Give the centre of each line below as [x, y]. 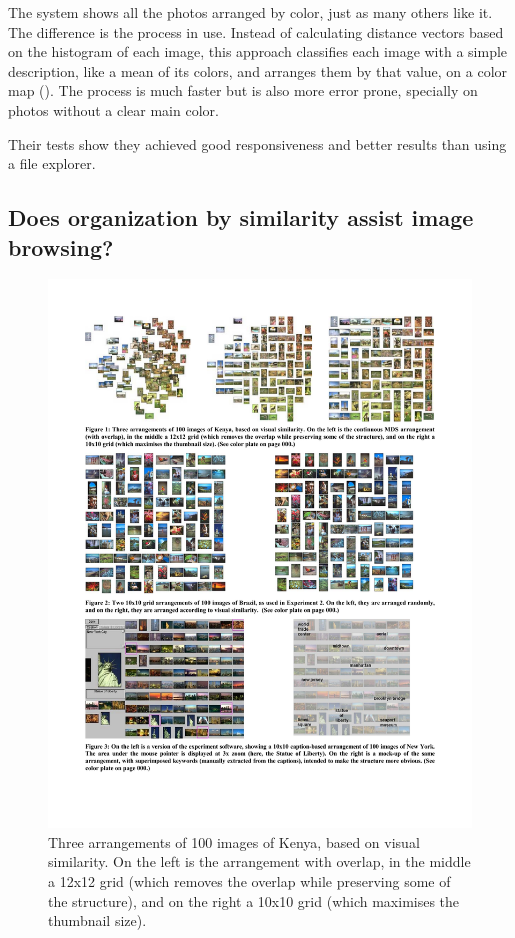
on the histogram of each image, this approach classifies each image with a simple [258, 51]
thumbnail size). [97, 920]
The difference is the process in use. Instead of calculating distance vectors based [256, 31]
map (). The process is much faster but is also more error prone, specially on [243, 90]
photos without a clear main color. [113, 109]
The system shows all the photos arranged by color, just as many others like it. [250, 12]
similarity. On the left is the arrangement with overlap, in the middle [259, 861]
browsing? [61, 246]
